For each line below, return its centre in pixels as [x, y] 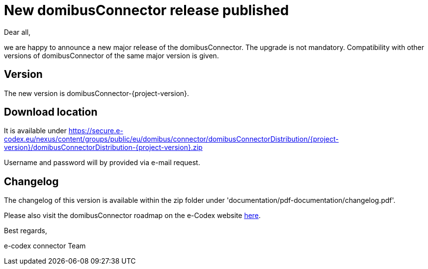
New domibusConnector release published [147, 10]
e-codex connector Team [45, 246]
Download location [51, 112]
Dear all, [17, 32]
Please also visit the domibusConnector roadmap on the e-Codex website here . [133, 216]
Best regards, [26, 231]
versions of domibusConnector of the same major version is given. [111, 55]
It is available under [35, 131]
